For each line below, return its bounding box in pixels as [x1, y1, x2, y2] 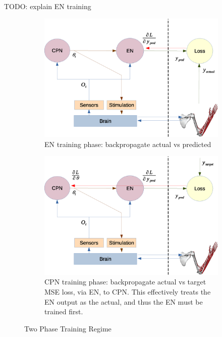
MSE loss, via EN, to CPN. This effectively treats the [44, 286, 211, 297]
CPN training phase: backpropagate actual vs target [44, 276, 206, 287]
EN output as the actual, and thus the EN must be [44, 296, 203, 307]
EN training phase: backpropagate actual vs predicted [44, 138, 211, 149]
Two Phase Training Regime [24, 323, 112, 333]
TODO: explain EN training [4, 1, 91, 11]
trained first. [44, 306, 83, 317]
